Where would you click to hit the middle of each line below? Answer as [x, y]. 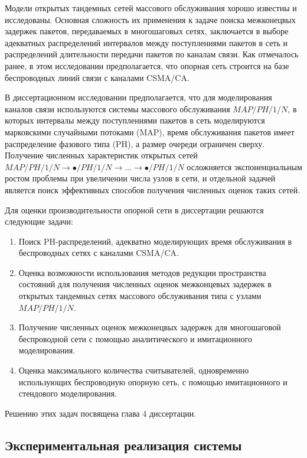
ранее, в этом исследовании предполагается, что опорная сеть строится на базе [147, 65]
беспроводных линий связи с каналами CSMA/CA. [97, 77]
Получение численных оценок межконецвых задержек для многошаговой [150, 327]
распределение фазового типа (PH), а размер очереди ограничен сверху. [135, 143]
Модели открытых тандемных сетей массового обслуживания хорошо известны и [151, 8]
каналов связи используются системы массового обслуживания [117, 108]
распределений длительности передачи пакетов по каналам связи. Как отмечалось [152, 54]
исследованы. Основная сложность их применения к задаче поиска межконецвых [150, 19]
